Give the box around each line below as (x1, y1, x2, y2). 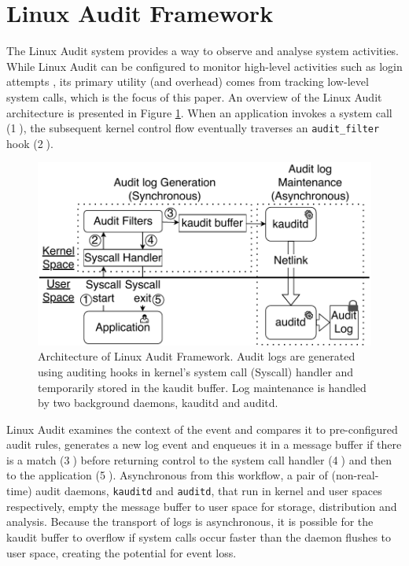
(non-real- (331, 467, 379, 483)
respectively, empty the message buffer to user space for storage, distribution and (6, 498, 397, 514)
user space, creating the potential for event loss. (6, 544, 237, 560)
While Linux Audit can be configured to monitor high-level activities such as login (6, 57, 403, 74)
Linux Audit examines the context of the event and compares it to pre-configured (6, 420, 398, 437)
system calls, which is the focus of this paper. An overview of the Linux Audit (6, 88, 382, 105)
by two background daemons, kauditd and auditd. (38, 394, 278, 411)
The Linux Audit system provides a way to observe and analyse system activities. (6, 43, 400, 59)
